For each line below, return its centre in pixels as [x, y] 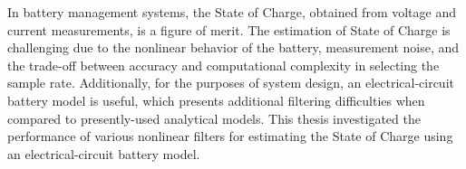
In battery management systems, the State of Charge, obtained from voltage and [232, 12]
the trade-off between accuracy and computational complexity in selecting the [223, 65]
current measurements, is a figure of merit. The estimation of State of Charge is [229, 29]
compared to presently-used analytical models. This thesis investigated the [214, 118]
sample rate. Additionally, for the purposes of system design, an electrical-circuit [231, 83]
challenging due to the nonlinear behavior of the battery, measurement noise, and [233, 47]
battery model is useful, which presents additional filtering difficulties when [216, 100]
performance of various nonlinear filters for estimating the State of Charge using [230, 136]
